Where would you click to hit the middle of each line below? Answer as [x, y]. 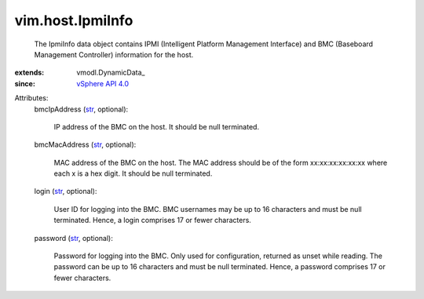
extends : [29, 73]
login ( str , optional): [66, 191]
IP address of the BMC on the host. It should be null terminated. [156, 126]
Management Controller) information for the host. [114, 54]
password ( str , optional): [73, 238]
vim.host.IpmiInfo [74, 20]
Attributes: [31, 98]
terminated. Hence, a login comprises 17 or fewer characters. [152, 221]
